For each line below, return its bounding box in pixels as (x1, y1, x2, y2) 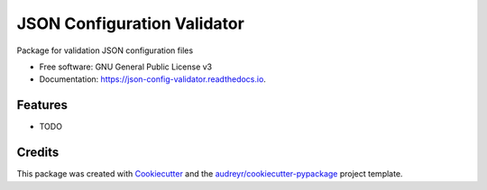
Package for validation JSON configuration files (16, 45, 194, 56)
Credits (16, 145, 60, 160)
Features (16, 97, 68, 113)
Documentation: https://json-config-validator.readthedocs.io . (39, 74, 266, 85)
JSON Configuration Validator (16, 14, 245, 33)
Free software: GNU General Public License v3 (39, 61, 213, 72)
